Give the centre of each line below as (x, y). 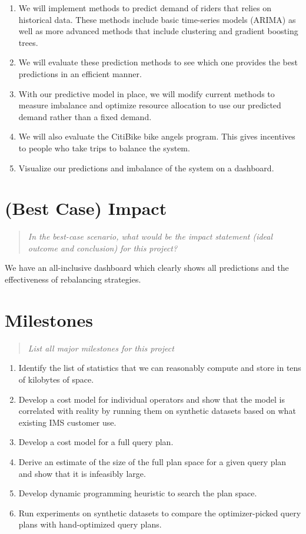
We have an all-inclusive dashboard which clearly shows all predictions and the (147, 268)
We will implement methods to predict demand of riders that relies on (145, 8)
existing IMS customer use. (67, 422)
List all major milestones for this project (101, 348)
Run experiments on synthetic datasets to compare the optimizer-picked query (160, 513)
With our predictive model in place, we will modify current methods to (147, 93)
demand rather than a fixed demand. (85, 116)
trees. (28, 42)
